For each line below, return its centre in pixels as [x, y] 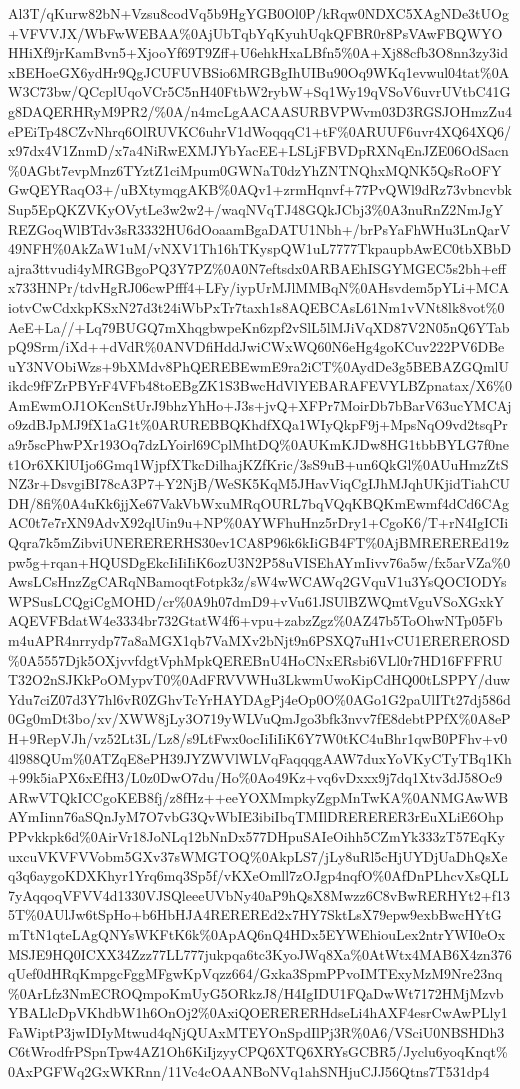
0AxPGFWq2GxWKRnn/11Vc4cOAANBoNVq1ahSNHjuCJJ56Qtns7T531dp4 [249, 1071]
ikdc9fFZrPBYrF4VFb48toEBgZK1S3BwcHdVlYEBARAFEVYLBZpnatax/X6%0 [260, 385]
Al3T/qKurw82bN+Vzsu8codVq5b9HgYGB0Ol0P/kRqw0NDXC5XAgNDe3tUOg [258, 13]
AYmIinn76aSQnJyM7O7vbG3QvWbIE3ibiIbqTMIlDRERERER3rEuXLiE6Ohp [256, 816]
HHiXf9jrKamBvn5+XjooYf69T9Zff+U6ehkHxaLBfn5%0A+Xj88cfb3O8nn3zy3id [258, 52]
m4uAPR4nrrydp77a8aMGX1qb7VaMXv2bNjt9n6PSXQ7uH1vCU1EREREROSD [259, 640]
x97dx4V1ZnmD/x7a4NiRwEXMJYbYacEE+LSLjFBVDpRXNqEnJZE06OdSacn [258, 150]
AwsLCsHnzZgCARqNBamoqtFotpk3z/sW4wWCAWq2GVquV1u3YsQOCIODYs [257, 581]
